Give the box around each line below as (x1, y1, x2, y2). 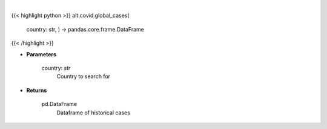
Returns (26, 87, 47, 94)
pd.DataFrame (41, 101, 78, 108)
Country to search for (56, 73, 111, 80)
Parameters (26, 50, 57, 58)
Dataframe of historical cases (56, 109, 130, 116)
